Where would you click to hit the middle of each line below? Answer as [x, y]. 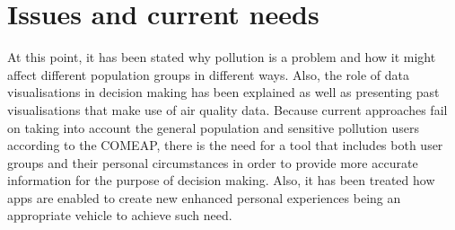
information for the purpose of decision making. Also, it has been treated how [221, 180]
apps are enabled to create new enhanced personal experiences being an [204, 197]
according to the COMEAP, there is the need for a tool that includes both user [225, 145]
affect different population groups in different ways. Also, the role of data [208, 74]
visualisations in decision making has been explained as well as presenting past [223, 92]
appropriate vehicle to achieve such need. [120, 215]
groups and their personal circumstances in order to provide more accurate [213, 162]
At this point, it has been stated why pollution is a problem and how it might [222, 57]
